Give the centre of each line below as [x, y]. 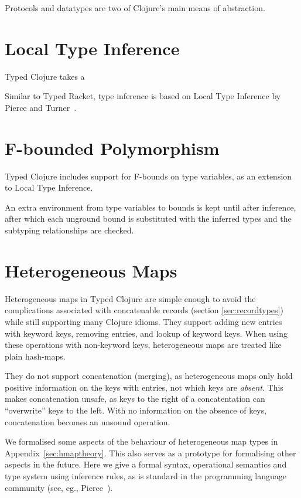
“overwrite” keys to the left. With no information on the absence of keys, [136, 410]
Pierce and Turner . [41, 107]
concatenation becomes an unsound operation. [88, 421]
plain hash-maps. [35, 356]
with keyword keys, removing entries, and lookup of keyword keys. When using [146, 333]
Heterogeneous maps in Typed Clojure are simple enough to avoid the [130, 298]
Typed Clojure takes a [45, 76]
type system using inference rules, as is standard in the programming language [146, 476]
